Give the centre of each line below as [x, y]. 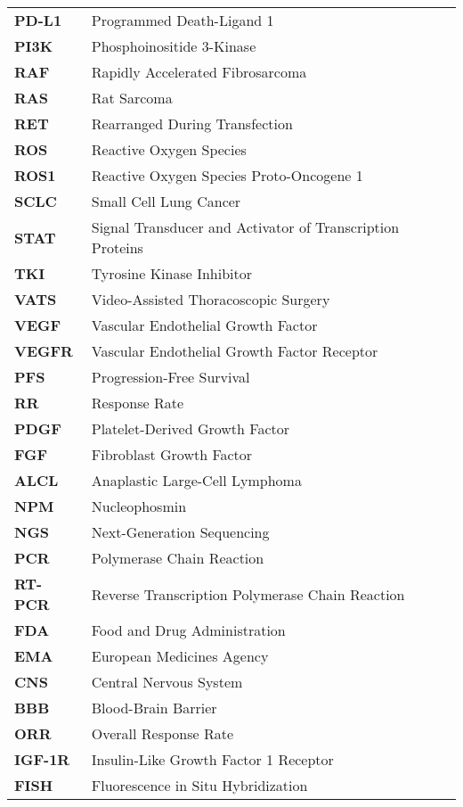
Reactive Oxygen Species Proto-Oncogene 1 [227, 175]
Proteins [117, 247]
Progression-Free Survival [171, 377]
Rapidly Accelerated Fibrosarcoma [199, 72]
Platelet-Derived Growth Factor [191, 428]
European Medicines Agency [180, 656]
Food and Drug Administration [188, 630]
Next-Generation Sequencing [180, 532]
